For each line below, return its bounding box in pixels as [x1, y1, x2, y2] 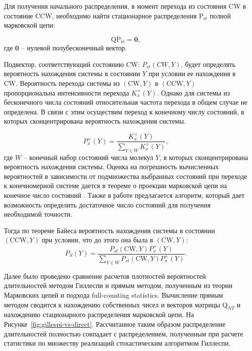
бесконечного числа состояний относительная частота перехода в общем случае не [4, 97, 248, 107]
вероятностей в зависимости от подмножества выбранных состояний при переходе [4, 171, 247, 181]
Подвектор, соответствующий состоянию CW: [4, 59, 140, 69]
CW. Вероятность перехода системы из [4, 78, 120, 88]
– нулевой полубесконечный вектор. [21, 43, 127, 53]
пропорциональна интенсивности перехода [4, 87, 129, 97]
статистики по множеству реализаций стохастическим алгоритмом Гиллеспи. [4, 338, 231, 348]
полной [210, 10, 231, 20]
